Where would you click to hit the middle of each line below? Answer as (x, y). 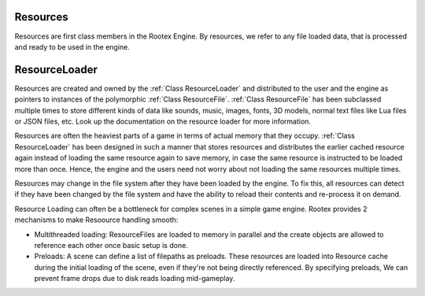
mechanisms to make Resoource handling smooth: (96, 220)
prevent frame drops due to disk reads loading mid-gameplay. (135, 279)
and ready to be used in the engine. (72, 46)
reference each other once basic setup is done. (111, 245)
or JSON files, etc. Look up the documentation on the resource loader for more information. (163, 121)
